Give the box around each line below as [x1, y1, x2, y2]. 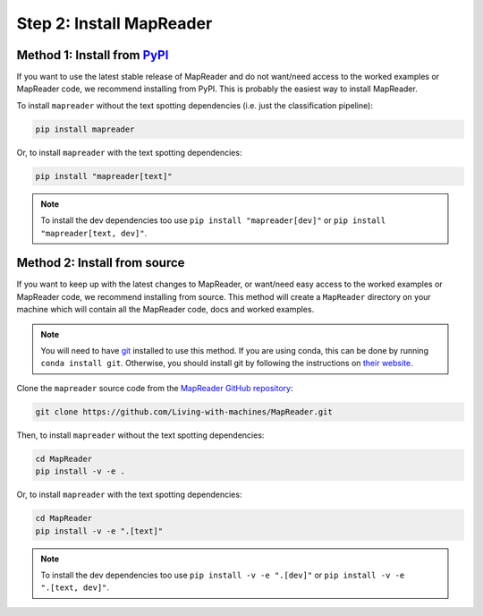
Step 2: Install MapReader [16, 13, 213, 33]
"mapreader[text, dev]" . [40, 227, 148, 238]
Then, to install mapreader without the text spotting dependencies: [16, 430, 265, 441]
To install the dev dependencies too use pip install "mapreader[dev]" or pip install [40, 215, 386, 226]
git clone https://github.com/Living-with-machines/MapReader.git [35, 406, 333, 416]
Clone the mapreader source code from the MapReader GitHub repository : [16, 382, 293, 393]
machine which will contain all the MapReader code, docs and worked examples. [16, 304, 315, 315]
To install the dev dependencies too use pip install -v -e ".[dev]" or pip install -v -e [40, 569, 405, 580]
